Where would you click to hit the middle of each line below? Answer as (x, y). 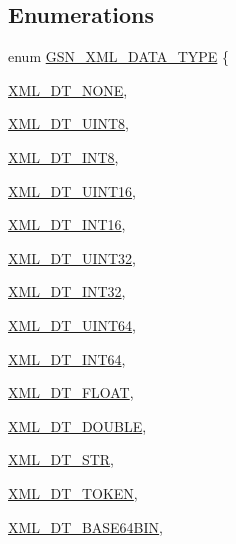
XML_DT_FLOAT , (71, 392)
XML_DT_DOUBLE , (77, 425)
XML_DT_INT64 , (67, 358)
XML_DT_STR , (61, 459)
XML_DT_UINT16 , (72, 190)
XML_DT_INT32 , (67, 291)
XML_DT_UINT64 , (72, 324)
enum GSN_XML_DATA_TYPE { (119, 56)
